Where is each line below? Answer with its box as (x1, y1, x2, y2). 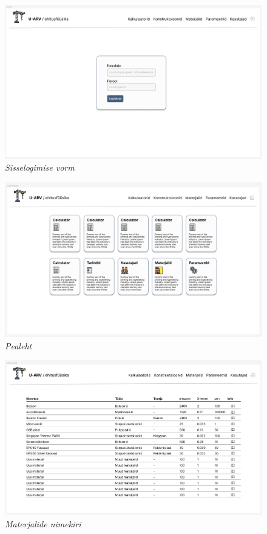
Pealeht (5, 339, 32, 352)
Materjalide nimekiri (5, 517, 81, 530)
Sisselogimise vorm (5, 161, 75, 174)
